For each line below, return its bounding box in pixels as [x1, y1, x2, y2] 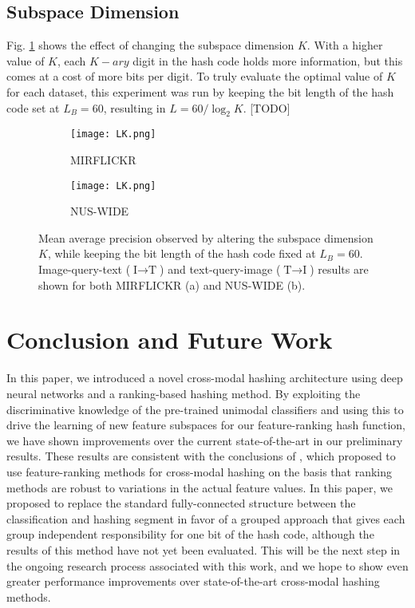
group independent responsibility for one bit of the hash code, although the [6, 526, 374, 543]
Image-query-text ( [38, 261, 131, 278]
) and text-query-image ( [160, 261, 281, 278]
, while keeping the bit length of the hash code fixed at [47, 245, 316, 262]
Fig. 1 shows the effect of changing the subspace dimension [6, 37, 294, 53]
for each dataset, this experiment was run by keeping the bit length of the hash [6, 83, 394, 100]
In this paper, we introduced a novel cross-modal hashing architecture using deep [6, 369, 403, 386]
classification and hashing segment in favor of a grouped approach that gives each [6, 510, 405, 527]
